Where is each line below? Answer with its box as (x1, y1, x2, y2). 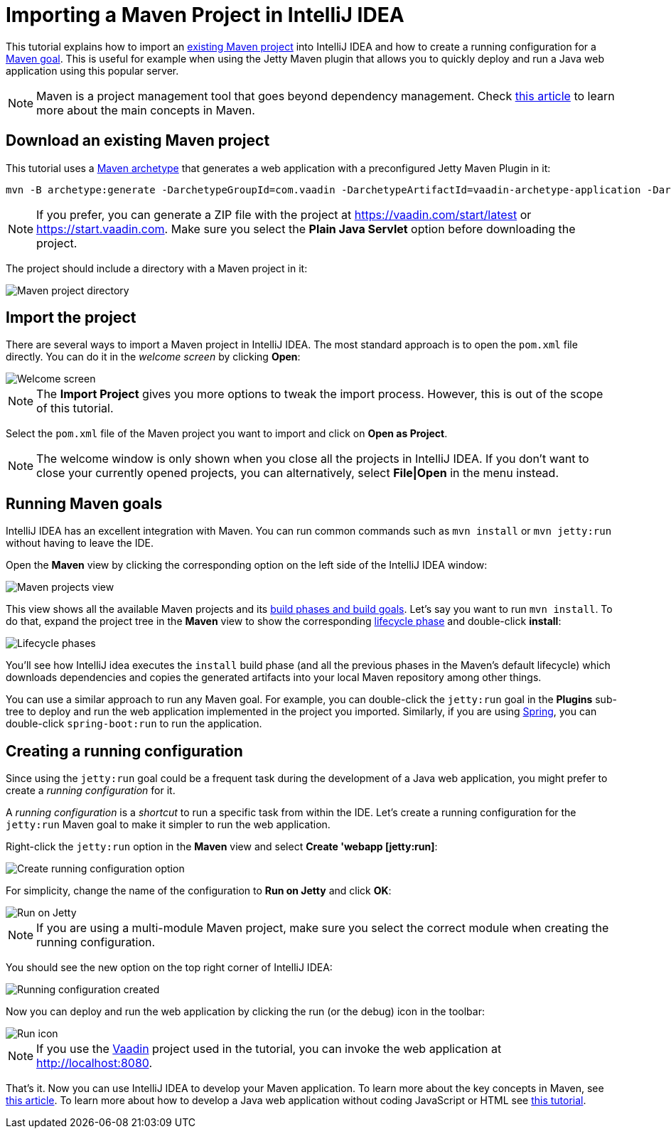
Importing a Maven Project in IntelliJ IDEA (6, 3, 404, 27)
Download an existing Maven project (6, 132, 270, 150)
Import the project (6, 309, 136, 327)
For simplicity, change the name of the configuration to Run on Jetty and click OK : (6, 884, 392, 897)
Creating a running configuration (6, 742, 243, 760)
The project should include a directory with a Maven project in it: (6, 262, 308, 274)
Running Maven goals (6, 494, 163, 513)
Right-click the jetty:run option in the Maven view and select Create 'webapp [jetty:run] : (6, 840, 438, 853)
